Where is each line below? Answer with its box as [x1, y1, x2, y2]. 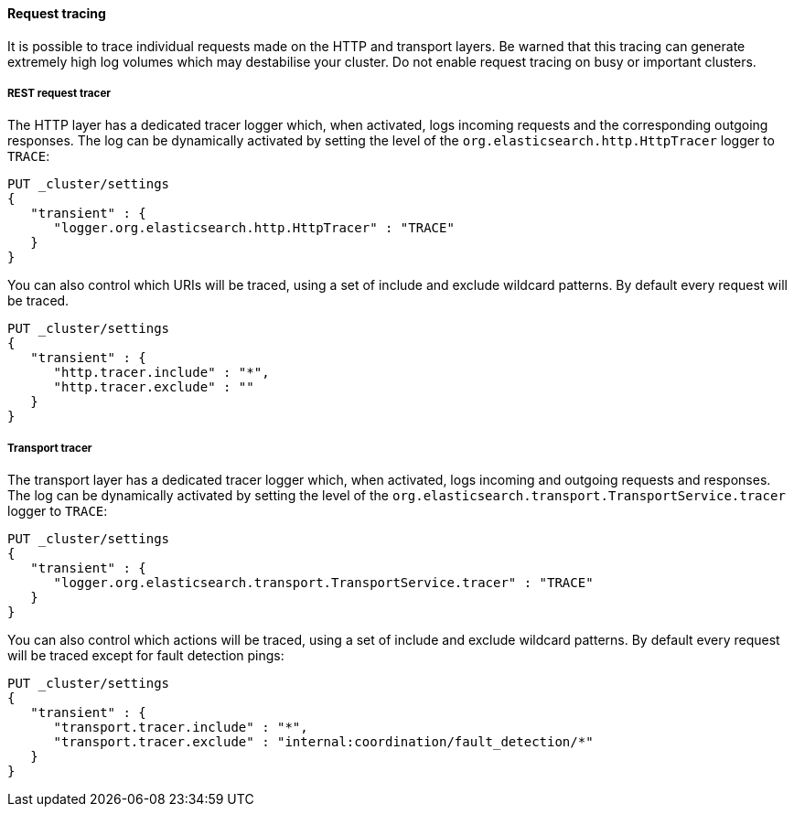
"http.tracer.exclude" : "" [53, 380, 254, 395]
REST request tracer [7, 87, 112, 100]
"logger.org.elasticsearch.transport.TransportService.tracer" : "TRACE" [53, 575, 594, 591]
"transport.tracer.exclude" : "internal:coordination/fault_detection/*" [53, 734, 594, 750]
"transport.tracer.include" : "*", [53, 720, 308, 735]
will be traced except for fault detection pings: [7, 648, 284, 664]
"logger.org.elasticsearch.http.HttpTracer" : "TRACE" [53, 220, 455, 236]
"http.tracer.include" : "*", [53, 365, 270, 380]
